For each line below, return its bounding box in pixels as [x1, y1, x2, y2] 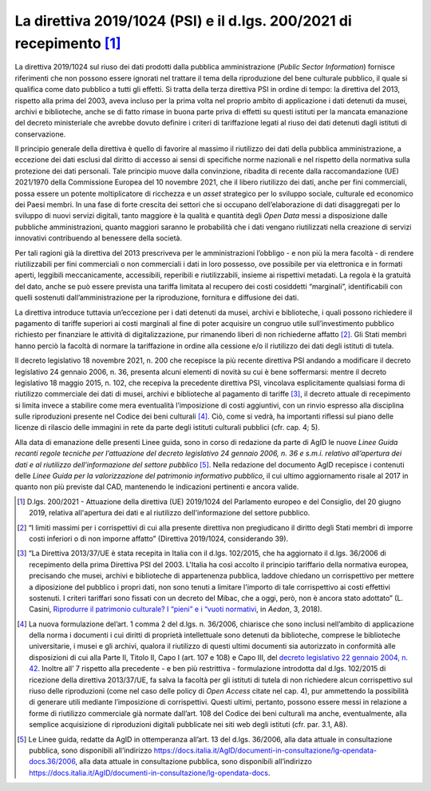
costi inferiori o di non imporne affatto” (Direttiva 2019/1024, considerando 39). [29, 534, 289, 543]
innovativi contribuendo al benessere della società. [14, 233, 183, 243]
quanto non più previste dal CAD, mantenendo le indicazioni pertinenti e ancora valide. [14, 482, 299, 491]
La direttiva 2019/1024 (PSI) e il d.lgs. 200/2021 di [14, 12, 353, 30]
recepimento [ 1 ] [14, 34, 121, 52]
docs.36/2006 [29, 757, 76, 766]
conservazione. [14, 129, 66, 139]
